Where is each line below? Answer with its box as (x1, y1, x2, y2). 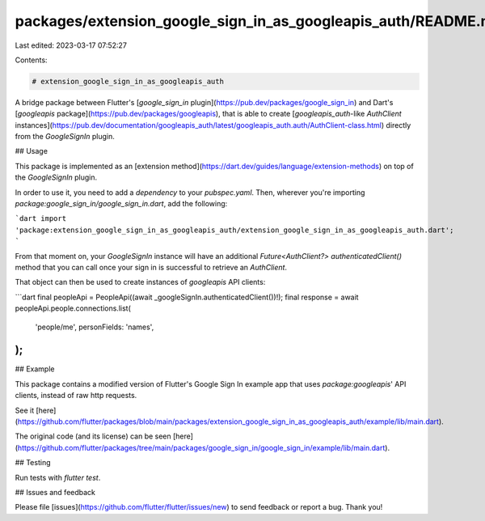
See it (15, 405, 35, 415)
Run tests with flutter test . (15, 472, 101, 482)
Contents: (15, 55, 48, 65)
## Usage (15, 146, 48, 156)
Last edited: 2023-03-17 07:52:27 (15, 40, 127, 50)
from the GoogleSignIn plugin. (15, 132, 115, 142)
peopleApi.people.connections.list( (15, 303, 131, 313)
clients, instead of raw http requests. (15, 391, 137, 400)
